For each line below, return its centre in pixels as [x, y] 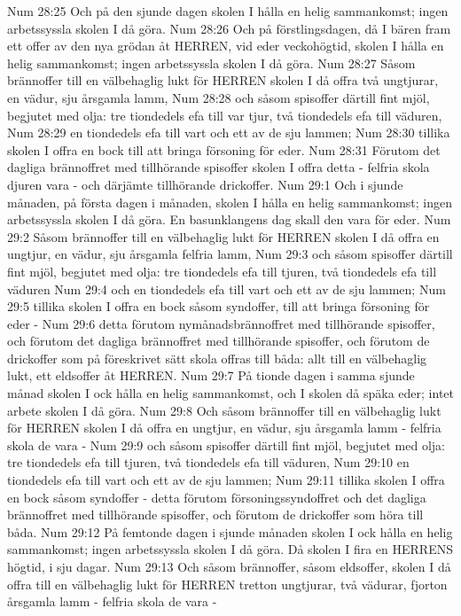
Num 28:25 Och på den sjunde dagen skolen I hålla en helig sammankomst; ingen [228, 11]
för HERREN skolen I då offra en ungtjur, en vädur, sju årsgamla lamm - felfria [224, 428]
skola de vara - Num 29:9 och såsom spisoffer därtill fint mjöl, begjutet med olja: [226, 444]
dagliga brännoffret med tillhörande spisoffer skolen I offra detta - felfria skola [219, 167]
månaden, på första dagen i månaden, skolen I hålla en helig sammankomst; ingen [230, 202]
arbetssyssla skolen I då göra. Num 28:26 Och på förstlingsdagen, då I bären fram [229, 28]
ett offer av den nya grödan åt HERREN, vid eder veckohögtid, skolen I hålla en [226, 46]
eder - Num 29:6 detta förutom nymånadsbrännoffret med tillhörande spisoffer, [221, 323]
